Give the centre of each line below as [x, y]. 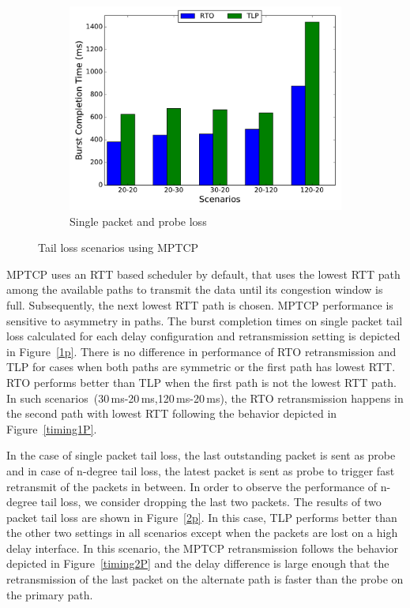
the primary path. [50, 594]
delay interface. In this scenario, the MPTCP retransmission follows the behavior [203, 548]
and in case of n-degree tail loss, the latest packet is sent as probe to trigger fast [201, 470]
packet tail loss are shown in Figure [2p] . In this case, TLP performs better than [202, 517]
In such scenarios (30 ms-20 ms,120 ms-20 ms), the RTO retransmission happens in [205, 398]
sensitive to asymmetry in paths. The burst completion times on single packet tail [205, 320]
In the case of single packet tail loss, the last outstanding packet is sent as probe [201, 455]
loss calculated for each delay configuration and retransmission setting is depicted [203, 336]
